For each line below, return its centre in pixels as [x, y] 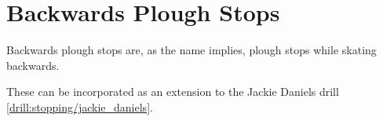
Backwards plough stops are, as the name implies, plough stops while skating [191, 50]
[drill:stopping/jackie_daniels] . [80, 106]
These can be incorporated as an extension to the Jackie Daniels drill [173, 92]
